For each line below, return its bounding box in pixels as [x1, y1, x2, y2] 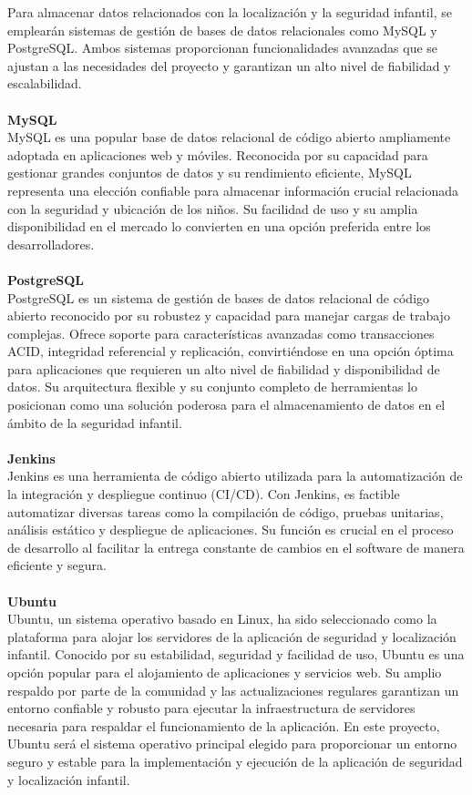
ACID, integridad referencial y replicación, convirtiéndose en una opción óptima [7, 341, 454, 361]
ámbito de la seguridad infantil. [7, 413, 182, 432]
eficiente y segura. [7, 555, 107, 575]
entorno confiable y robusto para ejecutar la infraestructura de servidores [7, 698, 416, 718]
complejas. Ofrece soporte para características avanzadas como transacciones [7, 323, 435, 342]
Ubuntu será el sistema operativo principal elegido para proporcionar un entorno [7, 734, 457, 753]
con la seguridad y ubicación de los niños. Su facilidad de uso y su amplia [7, 199, 418, 218]
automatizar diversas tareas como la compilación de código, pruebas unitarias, [7, 502, 444, 521]
